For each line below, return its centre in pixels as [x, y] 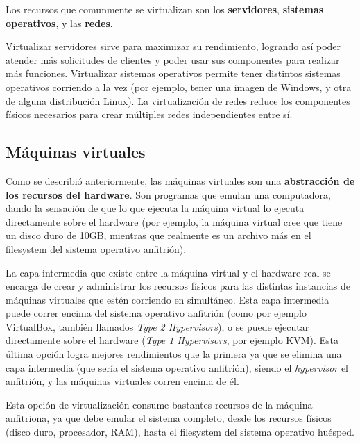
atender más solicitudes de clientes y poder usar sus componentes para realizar [173, 59]
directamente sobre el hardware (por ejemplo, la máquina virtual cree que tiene [174, 221]
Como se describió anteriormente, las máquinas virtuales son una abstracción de [180, 180]
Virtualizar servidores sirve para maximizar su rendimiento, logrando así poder [173, 46]
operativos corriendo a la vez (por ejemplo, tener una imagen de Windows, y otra [179, 87]
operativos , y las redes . [59, 23]
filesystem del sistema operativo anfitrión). [96, 248]
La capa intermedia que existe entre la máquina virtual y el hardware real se [168, 272]
